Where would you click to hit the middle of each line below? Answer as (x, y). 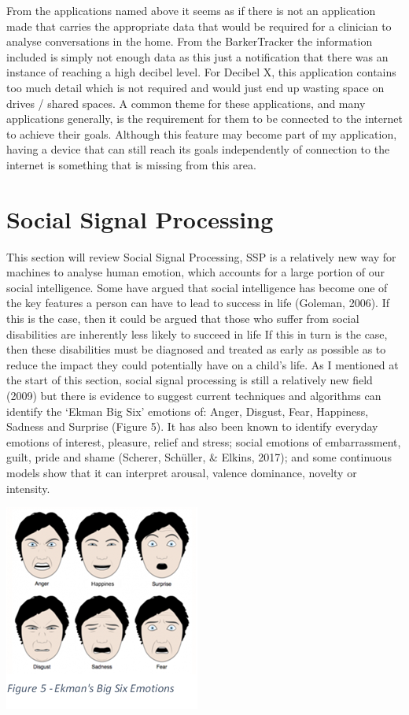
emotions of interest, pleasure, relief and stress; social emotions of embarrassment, (204, 441)
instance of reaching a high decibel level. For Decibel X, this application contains (201, 72)
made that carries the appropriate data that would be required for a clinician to (199, 26)
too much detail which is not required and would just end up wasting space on (195, 87)
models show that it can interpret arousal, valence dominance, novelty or (182, 472)
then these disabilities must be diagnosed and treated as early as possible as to (196, 349)
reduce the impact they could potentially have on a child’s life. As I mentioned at (203, 364)
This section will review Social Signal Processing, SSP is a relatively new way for (201, 256)
